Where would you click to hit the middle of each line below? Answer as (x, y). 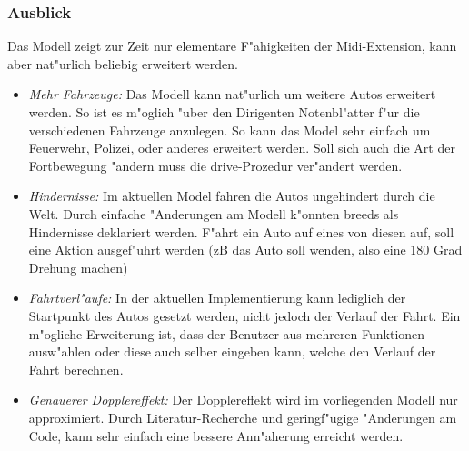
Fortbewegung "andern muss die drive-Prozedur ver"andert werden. (215, 165)
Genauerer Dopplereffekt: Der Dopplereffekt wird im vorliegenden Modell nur (243, 400)
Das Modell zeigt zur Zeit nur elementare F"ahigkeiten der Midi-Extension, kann (232, 46)
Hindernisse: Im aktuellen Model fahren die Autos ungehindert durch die (232, 196)
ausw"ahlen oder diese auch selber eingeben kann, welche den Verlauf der (232, 351)
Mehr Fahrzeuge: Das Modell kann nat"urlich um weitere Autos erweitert (232, 94)
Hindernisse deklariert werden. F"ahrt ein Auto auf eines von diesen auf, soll (241, 231)
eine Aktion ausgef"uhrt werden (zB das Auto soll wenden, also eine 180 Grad (245, 250)
